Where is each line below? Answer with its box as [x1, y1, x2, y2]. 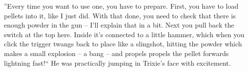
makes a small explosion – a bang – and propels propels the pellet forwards [4, 48, 229, 58]
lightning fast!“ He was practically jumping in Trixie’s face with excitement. [4, 57, 231, 68]
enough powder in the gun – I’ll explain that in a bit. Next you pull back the [4, 20, 234, 30]
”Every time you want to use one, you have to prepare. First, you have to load [4, 1, 239, 11]
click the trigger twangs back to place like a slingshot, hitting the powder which [4, 39, 242, 49]
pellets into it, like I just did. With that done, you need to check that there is [4, 10, 236, 20]
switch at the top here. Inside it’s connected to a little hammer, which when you [4, 29, 245, 39]
